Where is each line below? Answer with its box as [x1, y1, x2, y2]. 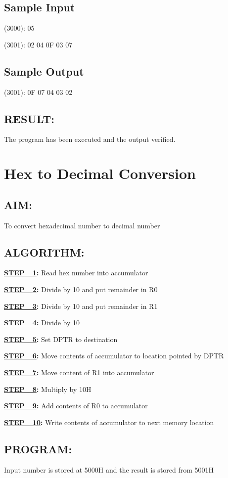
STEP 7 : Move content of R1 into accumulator [4, 367, 154, 377]
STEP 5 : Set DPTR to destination [4, 334, 118, 344]
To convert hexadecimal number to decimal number [4, 220, 160, 230]
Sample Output [4, 63, 84, 79]
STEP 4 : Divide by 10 [4, 317, 80, 328]
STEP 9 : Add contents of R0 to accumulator [4, 400, 148, 411]
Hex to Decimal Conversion [4, 163, 196, 183]
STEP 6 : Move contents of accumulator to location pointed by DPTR [4, 350, 224, 361]
